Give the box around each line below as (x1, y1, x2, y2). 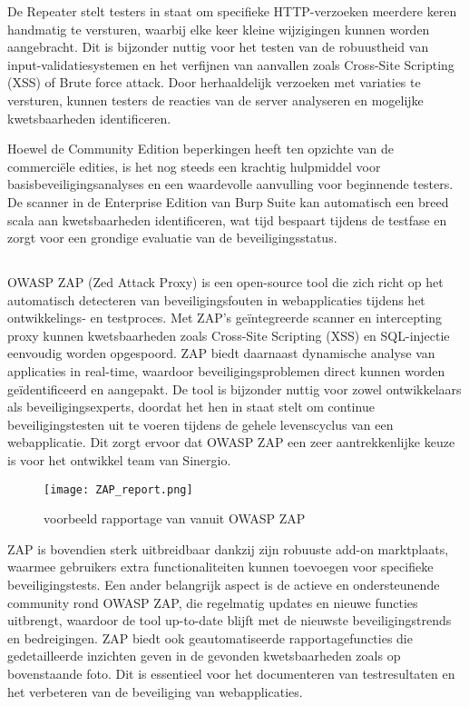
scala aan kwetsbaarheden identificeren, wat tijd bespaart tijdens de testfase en (7, 210, 447, 229)
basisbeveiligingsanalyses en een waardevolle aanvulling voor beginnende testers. (7, 174, 454, 194)
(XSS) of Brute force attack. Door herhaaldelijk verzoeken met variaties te (7, 73, 421, 92)
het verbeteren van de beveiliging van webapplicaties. (7, 682, 303, 701)
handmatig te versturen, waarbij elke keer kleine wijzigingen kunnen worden (7, 19, 430, 38)
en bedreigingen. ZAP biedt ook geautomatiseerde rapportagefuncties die (7, 628, 413, 647)
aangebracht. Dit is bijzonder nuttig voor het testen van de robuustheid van (7, 37, 429, 56)
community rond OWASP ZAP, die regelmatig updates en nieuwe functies (7, 592, 418, 612)
